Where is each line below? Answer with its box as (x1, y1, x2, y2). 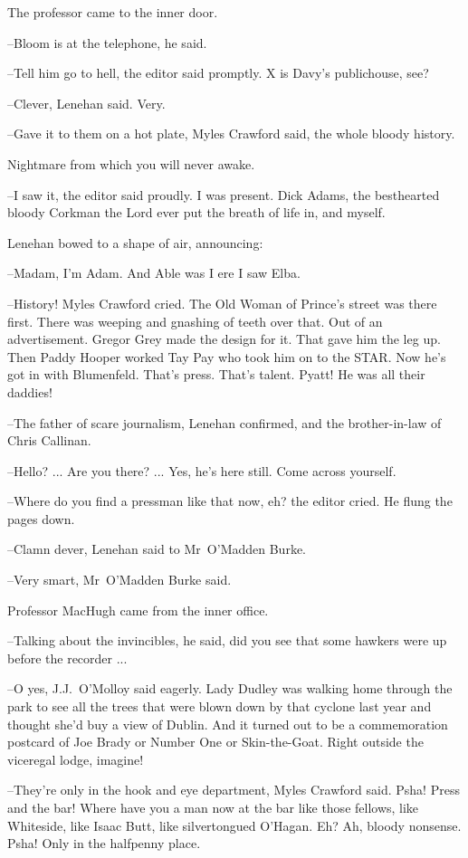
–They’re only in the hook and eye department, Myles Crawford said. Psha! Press (7, 780, 460, 799)
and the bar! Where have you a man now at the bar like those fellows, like (7, 798, 419, 816)
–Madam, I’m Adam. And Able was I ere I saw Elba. (7, 263, 301, 282)
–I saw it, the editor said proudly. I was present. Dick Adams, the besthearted (7, 185, 440, 204)
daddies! (7, 382, 53, 401)
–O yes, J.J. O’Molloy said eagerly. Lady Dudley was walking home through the (7, 679, 453, 698)
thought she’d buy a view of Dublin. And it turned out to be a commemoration (7, 714, 448, 733)
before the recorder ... (7, 648, 128, 667)
